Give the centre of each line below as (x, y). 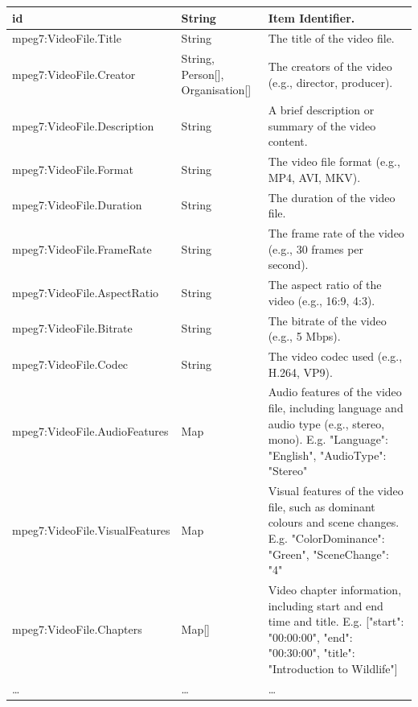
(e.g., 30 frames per (316, 248)
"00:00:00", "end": (310, 637)
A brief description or (321, 110)
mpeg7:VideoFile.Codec (70, 364)
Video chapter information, (335, 590)
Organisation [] (216, 90)
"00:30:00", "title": (311, 653)
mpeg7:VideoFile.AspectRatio (86, 292)
